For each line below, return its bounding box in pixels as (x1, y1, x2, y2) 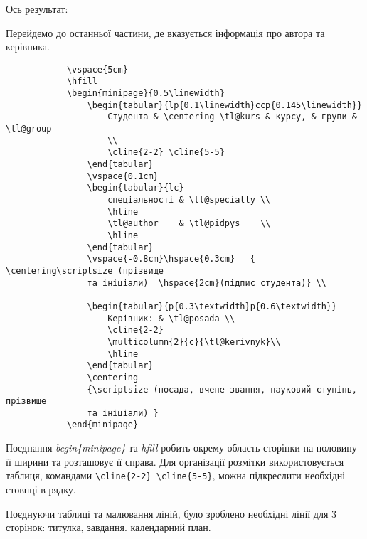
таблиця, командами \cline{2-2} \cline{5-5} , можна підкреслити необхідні (6, 468, 346, 483)
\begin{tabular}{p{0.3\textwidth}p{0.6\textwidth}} (87, 301, 337, 311)
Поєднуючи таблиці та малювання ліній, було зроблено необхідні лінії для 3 (6, 506, 337, 521)
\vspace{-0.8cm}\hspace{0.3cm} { (87, 254, 255, 265)
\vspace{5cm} (66, 64, 128, 75)
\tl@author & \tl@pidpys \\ (107, 218, 271, 229)
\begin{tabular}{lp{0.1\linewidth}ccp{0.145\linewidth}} (87, 100, 363, 110)
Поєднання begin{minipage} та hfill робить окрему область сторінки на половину (6, 440, 357, 455)
